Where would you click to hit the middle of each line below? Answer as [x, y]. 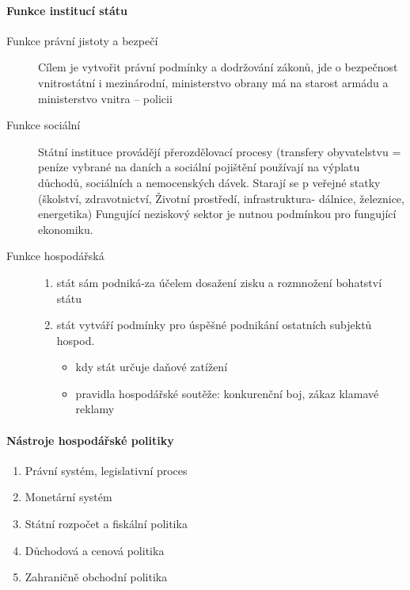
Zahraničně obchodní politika [96, 577]
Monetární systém [68, 497]
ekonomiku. [66, 229]
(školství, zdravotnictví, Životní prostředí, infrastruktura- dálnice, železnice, [221, 198]
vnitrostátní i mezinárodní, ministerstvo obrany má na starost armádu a [213, 82]
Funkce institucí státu [67, 10]
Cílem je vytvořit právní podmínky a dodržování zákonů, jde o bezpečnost [218, 67]
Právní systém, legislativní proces [106, 470]
